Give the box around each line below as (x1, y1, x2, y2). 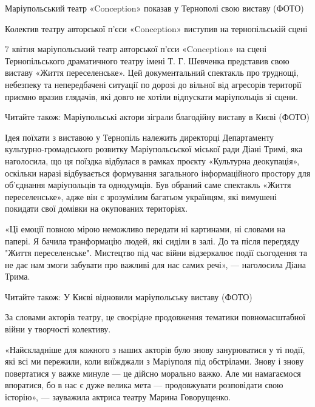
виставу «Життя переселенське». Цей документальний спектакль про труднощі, (5, 66, 299, 79)
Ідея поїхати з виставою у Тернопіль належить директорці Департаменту (5, 130, 274, 143)
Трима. (5, 270, 30, 283)
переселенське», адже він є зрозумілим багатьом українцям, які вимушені (5, 190, 277, 203)
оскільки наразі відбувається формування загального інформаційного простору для (5, 166, 311, 179)
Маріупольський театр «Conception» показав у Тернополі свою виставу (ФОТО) (5, 2, 304, 14)
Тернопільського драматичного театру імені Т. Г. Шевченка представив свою (5, 54, 290, 67)
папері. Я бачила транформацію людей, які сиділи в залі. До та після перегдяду (5, 234, 300, 247)
